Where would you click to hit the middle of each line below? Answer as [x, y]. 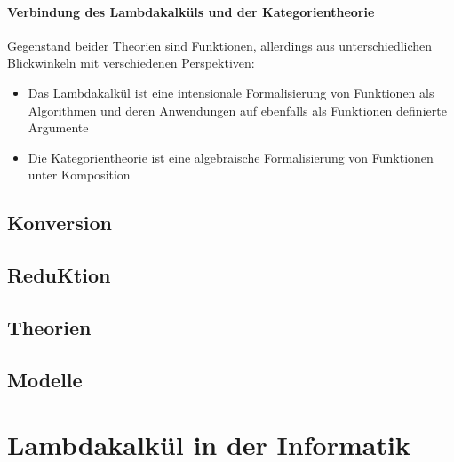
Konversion [60, 223]
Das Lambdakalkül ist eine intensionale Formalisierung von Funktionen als [231, 92]
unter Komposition [79, 175]
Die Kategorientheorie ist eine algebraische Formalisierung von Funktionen [231, 157]
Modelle [45, 379]
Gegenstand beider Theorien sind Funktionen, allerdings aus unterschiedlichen [220, 45]
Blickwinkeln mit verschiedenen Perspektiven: [131, 63]
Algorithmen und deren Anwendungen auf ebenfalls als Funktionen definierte [237, 110]
